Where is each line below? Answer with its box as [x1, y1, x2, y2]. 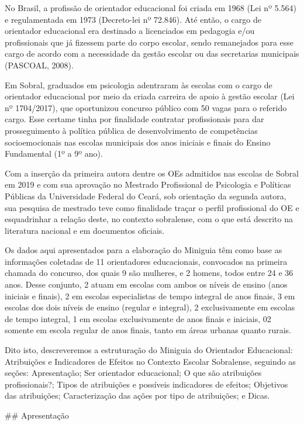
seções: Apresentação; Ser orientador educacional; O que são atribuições [5, 367, 262, 379]
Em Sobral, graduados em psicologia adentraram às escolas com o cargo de [5, 78, 272, 91]
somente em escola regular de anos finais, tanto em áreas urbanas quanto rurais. [5, 324, 291, 336]
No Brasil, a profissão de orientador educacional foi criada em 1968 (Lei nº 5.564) [5, 2, 296, 13]
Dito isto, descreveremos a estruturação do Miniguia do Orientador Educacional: [5, 344, 293, 356]
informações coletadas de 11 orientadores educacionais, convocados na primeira [5, 255, 288, 267]
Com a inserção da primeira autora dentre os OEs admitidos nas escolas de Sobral [5, 167, 299, 179]
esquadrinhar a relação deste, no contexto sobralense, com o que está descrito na [5, 213, 293, 225]
